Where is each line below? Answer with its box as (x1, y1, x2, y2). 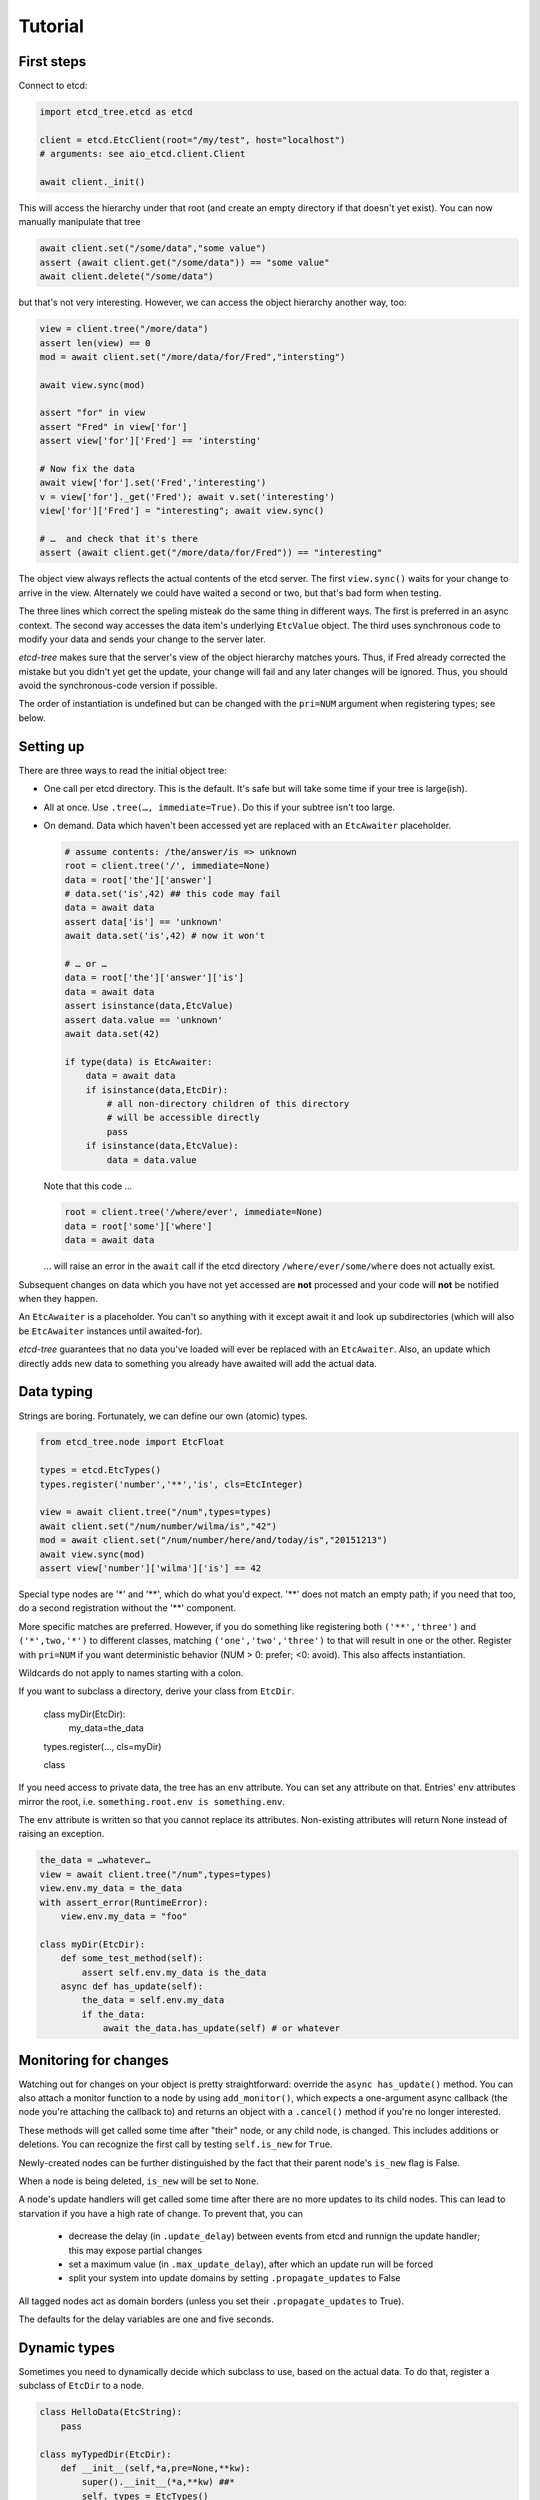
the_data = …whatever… (39, 1855, 151, 1866)
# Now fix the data (39, 463, 135, 475)
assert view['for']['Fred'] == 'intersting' (39, 435, 262, 447)
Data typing (18, 1383, 94, 1400)
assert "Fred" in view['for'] (39, 421, 188, 432)
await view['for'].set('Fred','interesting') (39, 477, 267, 489)
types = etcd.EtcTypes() (39, 1465, 162, 1476)
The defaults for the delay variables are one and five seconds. (18, 2313, 275, 2325)
